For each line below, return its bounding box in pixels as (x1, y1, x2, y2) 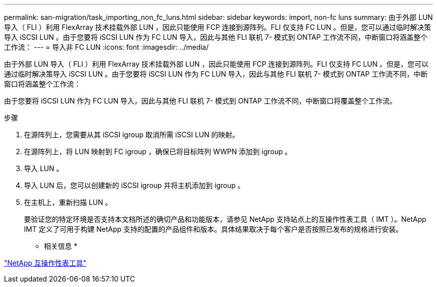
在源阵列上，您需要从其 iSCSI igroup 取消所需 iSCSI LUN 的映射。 (24, 130, 239, 139)
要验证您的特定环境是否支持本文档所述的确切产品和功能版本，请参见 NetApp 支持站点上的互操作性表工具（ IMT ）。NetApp (24, 215, 427, 223)
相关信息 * (44, 242, 77, 250)
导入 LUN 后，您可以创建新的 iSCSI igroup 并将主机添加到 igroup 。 (24, 181, 245, 190)
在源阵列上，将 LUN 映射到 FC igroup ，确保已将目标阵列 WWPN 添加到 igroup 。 (24, 147, 292, 156)
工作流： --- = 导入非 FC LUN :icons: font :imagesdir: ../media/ (4, 43, 209, 51)
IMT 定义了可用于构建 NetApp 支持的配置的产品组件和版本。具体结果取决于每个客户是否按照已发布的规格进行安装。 (24, 225, 403, 233)
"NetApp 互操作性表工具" (4, 259, 87, 267)
